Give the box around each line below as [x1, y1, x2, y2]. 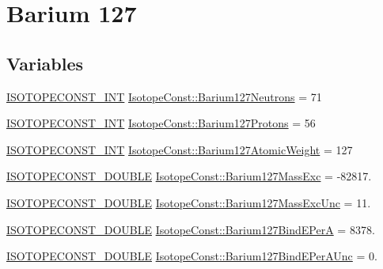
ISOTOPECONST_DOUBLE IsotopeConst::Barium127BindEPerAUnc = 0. [6, 248, 377, 264]
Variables [6, 51, 84, 75]
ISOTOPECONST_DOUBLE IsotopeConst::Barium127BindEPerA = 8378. [6, 221, 375, 237]
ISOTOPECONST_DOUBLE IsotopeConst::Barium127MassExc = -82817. [6, 168, 372, 184]
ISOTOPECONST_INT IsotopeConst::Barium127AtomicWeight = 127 [6, 141, 353, 157]
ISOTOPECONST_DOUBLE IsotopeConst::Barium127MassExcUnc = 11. [6, 194, 371, 210]
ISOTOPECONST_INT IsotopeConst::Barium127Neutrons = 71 [6, 88, 322, 104]
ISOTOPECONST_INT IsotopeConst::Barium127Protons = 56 [6, 115, 316, 131]
